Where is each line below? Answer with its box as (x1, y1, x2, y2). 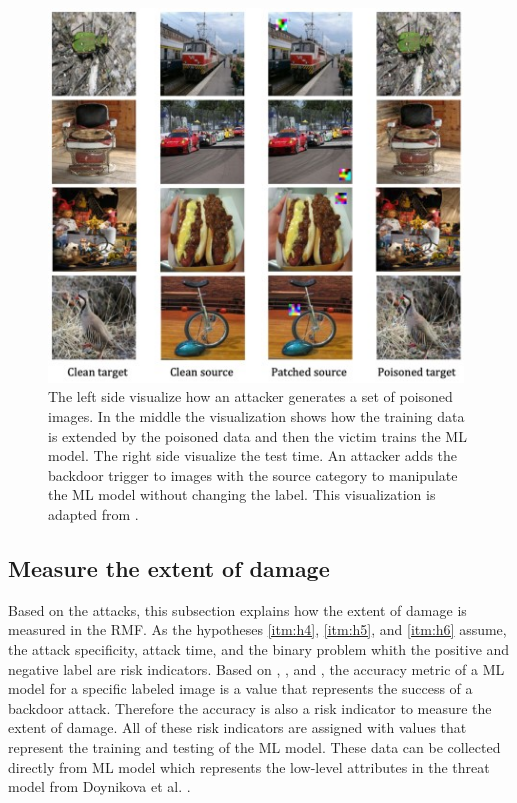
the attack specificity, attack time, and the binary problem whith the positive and (8, 638, 510, 659)
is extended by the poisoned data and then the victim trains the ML (48, 425, 467, 446)
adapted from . (48, 503, 139, 524)
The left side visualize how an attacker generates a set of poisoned (48, 386, 453, 407)
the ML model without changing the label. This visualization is (48, 484, 436, 505)
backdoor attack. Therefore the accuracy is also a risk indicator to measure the (8, 697, 492, 718)
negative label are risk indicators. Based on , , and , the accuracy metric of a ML (8, 658, 505, 679)
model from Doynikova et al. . (8, 776, 191, 797)
